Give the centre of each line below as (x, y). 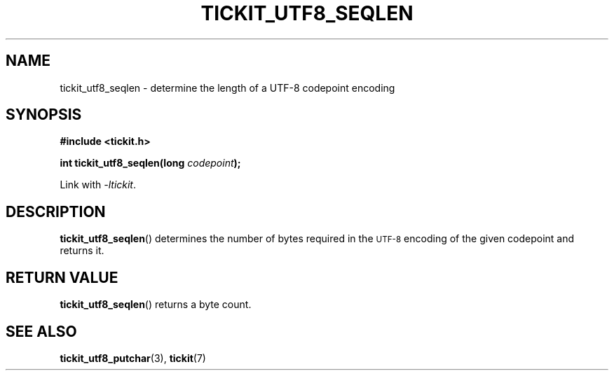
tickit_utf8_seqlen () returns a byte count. (156, 305)
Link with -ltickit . (98, 185)
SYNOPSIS (44, 115)
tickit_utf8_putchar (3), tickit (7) (133, 358)
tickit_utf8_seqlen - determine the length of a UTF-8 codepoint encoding (227, 88)
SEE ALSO (41, 331)
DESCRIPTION (56, 211)
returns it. (82, 251)
